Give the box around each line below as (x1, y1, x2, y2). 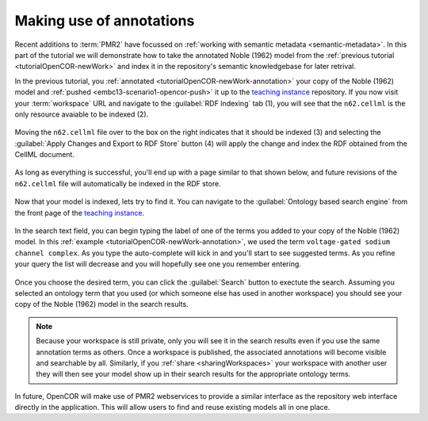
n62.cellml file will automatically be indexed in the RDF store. (14, 178, 221, 188)
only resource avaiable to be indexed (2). (14, 109, 149, 119)
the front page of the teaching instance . (14, 208, 145, 217)
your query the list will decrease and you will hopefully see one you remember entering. (14, 259, 301, 269)
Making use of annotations (14, 12, 195, 29)
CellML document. (14, 150, 75, 159)
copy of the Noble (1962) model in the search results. (14, 300, 189, 309)
